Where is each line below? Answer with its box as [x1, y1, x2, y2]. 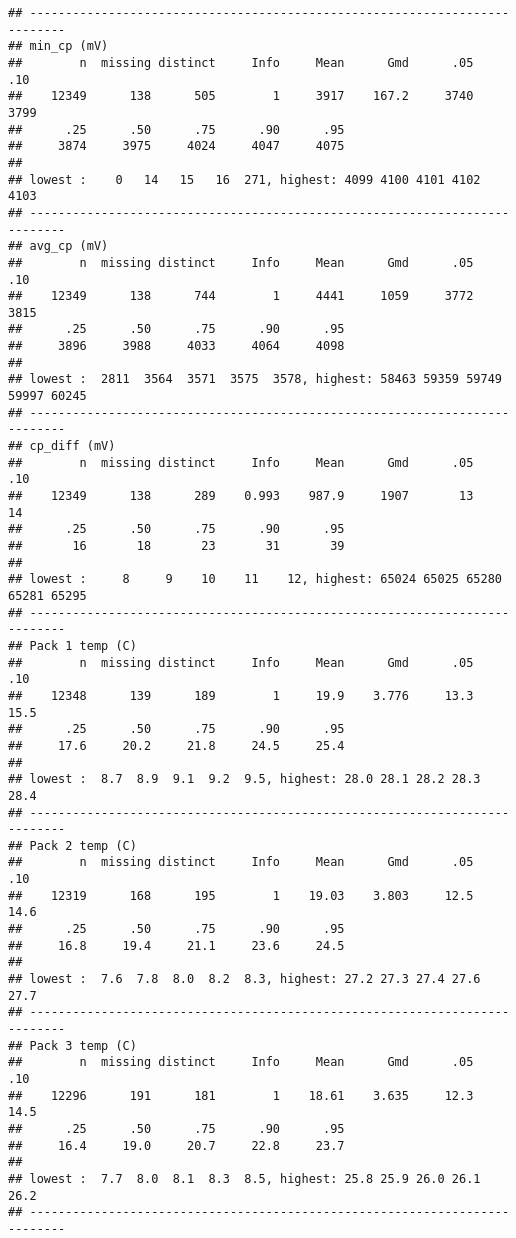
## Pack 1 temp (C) [8, 638, 137, 653]
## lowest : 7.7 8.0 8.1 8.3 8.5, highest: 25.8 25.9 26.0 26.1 [8, 1171, 481, 1186]
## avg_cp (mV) [8, 239, 109, 254]
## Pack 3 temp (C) [8, 1038, 137, 1053]
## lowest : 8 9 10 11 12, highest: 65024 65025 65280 [8, 572, 502, 587]
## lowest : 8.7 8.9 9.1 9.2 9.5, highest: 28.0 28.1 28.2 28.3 [8, 772, 481, 787]
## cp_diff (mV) [8, 439, 116, 454]
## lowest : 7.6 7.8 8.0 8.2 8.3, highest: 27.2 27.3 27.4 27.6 [8, 972, 481, 987]
